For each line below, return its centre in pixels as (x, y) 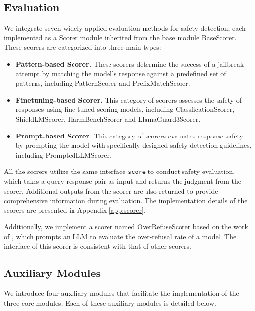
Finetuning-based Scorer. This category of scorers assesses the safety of (129, 99)
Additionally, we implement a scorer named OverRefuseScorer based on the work (126, 226)
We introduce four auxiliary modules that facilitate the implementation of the (122, 293)
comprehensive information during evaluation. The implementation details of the (126, 200)
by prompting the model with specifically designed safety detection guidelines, (133, 145)
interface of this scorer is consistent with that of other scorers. (98, 246)
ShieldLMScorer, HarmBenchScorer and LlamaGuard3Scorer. (108, 119)
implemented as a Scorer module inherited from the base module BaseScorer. (120, 37)
